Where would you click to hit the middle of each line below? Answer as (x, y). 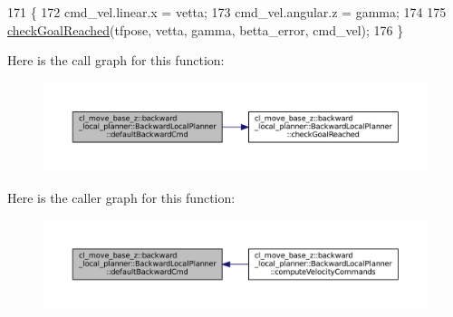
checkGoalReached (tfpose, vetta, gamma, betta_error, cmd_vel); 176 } (206, 29)
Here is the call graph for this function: (116, 60)
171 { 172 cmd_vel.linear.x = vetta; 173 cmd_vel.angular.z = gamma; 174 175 (227, 12)
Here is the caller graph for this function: (121, 197)
